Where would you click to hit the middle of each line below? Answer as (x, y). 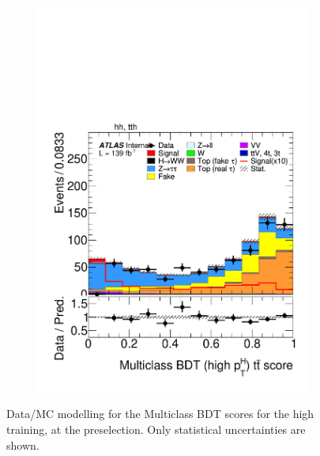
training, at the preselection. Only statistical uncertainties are (156, 429)
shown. (23, 445)
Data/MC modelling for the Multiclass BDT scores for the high (160, 414)
